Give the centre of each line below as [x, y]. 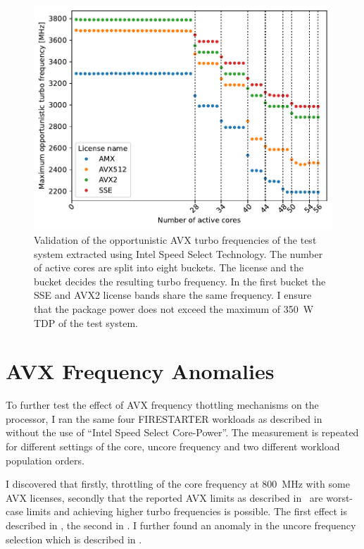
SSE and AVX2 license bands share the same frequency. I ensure [173, 295]
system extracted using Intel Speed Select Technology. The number [178, 253]
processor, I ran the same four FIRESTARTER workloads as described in [164, 418]
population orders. [45, 460]
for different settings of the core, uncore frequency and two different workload [173, 446]
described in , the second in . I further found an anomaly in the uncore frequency [181, 525]
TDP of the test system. [86, 322]
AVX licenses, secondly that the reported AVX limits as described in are [164, 497]
